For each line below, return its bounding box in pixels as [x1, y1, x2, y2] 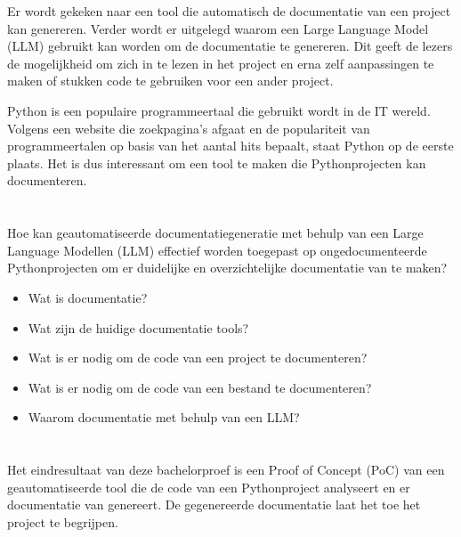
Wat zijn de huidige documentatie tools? [28, 318, 249, 337]
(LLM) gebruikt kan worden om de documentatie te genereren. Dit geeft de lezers [7, 37, 453, 55]
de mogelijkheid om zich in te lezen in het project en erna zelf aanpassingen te [7, 53, 434, 72]
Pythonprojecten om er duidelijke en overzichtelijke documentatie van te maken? [7, 258, 448, 277]
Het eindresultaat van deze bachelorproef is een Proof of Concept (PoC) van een [7, 460, 445, 479]
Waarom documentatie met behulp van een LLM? [28, 408, 300, 427]
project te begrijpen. [7, 512, 118, 531]
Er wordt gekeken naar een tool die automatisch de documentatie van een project [7, 2, 451, 20]
